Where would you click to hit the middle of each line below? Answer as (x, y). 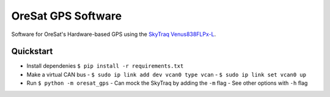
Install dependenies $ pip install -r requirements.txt (105, 66)
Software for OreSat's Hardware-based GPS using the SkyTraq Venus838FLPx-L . (114, 34)
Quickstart (32, 52)
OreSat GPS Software (67, 16)
